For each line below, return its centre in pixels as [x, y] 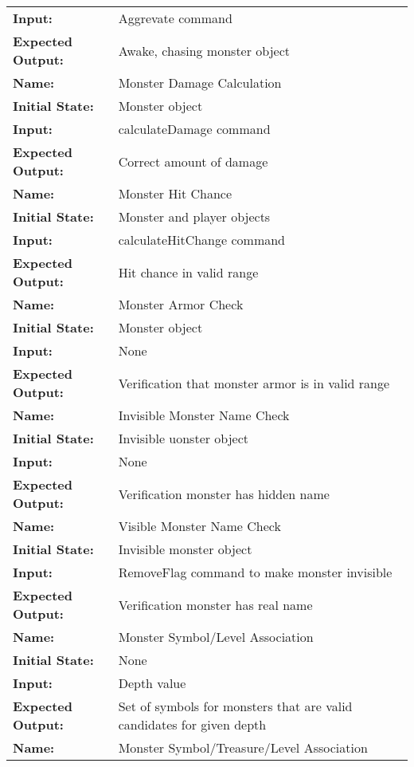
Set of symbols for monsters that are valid [235, 706]
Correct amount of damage [193, 161]
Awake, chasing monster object [204, 50]
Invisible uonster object [184, 438]
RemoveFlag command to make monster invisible [255, 572]
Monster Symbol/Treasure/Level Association [243, 747]
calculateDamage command [194, 129]
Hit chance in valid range [188, 272]
